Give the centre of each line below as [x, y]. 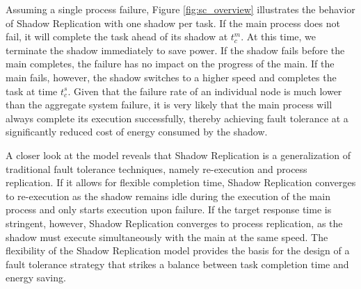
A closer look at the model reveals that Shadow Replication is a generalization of [178, 155]
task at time [32, 91]
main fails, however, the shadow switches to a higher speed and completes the [171, 77]
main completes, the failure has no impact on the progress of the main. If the [170, 64]
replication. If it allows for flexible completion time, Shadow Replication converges [181, 182]
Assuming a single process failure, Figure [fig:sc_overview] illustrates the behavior [180, 9]
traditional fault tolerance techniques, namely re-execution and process [157, 168]
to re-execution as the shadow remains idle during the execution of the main [168, 196]
